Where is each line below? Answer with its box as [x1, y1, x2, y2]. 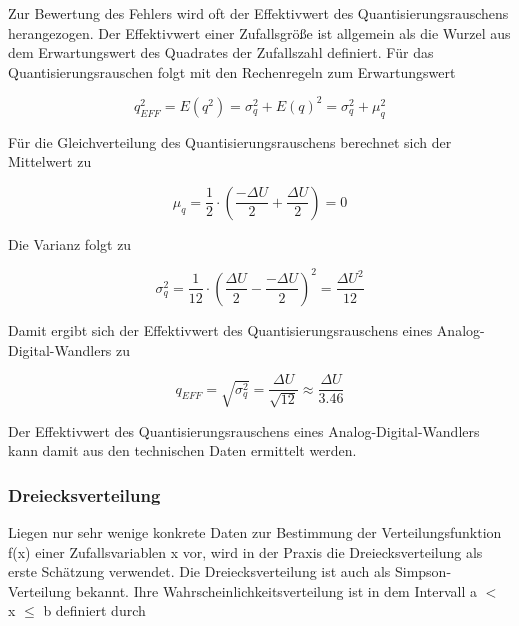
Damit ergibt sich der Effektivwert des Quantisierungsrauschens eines [8, 319, 433, 340]
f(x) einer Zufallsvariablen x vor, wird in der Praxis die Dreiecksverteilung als [8, 541, 483, 562]
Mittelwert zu [8, 151, 92, 172]
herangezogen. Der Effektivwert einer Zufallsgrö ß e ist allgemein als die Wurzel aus [8, 22, 511, 43]
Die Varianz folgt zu [8, 233, 132, 254]
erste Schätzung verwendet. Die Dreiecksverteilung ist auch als [8, 561, 391, 582]
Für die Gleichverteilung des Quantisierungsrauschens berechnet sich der [8, 131, 452, 152]
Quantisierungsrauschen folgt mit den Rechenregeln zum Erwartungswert [8, 61, 456, 82]
